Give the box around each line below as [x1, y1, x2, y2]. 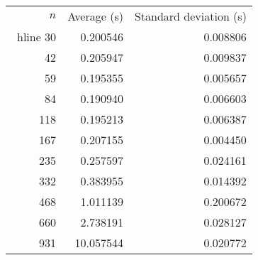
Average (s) [67, 8, 123, 24]
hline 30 [17, 28, 57, 45]
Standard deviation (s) [134, 8, 247, 24]
